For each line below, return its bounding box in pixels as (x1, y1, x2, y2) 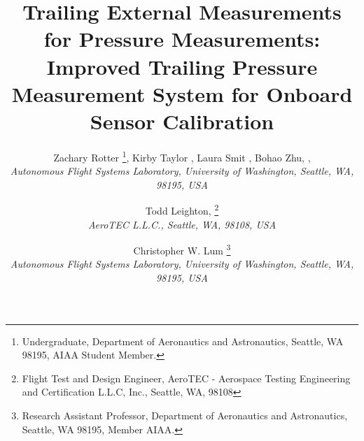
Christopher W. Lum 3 (133, 241, 231, 257)
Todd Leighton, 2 (145, 201, 219, 217)
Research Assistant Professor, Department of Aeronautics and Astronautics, (22, 407, 348, 422)
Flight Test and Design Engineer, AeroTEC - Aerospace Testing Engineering (22, 370, 351, 385)
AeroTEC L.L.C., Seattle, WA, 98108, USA (87, 217, 276, 231)
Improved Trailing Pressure (46, 52, 318, 80)
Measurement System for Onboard (11, 79, 353, 108)
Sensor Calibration (90, 106, 274, 135)
